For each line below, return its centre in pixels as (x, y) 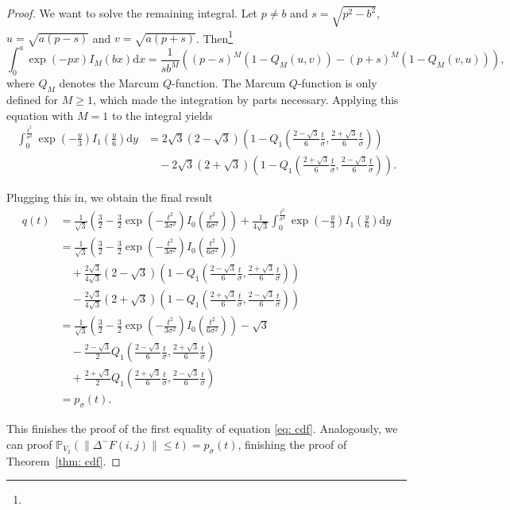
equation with (40, 115)
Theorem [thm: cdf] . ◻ (64, 460)
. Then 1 (214, 37)
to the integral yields (162, 115)
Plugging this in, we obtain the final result (110, 197)
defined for (33, 100)
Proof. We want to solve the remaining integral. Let (132, 13)
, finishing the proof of (292, 444)
